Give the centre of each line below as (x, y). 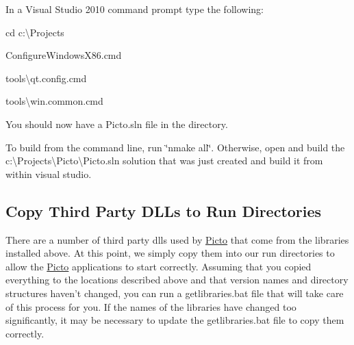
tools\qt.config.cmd (46, 78)
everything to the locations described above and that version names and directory (177, 280)
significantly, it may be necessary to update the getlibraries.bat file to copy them (175, 320)
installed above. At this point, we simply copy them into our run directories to (170, 253)
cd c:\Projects (35, 32)
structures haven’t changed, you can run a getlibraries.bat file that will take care (175, 293)
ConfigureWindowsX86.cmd (64, 55)
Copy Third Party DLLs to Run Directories (164, 210)
